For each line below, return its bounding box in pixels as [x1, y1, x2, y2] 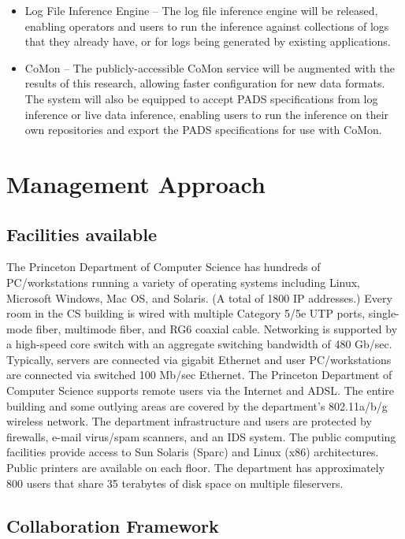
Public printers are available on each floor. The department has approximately [6, 459, 385, 476]
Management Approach [6, 167, 266, 199]
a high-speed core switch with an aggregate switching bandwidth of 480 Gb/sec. [6, 336, 392, 352]
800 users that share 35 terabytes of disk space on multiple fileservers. [6, 474, 344, 491]
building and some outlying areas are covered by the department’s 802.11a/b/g [6, 397, 388, 414]
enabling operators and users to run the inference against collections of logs [24, 17, 389, 34]
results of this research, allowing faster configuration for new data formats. [24, 75, 385, 91]
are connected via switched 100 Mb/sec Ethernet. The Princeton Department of [6, 366, 392, 383]
